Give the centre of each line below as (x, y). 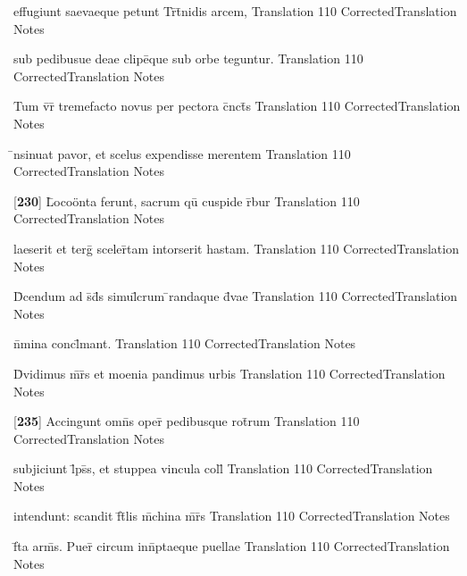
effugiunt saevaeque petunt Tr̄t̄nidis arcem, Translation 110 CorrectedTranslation (235, 11)
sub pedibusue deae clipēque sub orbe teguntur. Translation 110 (188, 58)
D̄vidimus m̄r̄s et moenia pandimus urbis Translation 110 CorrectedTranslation (229, 373)
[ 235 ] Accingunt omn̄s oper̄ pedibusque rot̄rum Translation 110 (187, 421)
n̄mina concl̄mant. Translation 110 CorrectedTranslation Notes (185, 343)
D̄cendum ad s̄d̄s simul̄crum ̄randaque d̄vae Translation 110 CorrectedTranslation (236, 296)
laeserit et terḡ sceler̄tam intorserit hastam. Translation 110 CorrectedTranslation (236, 248)
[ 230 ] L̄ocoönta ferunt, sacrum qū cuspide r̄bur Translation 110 (187, 200)
